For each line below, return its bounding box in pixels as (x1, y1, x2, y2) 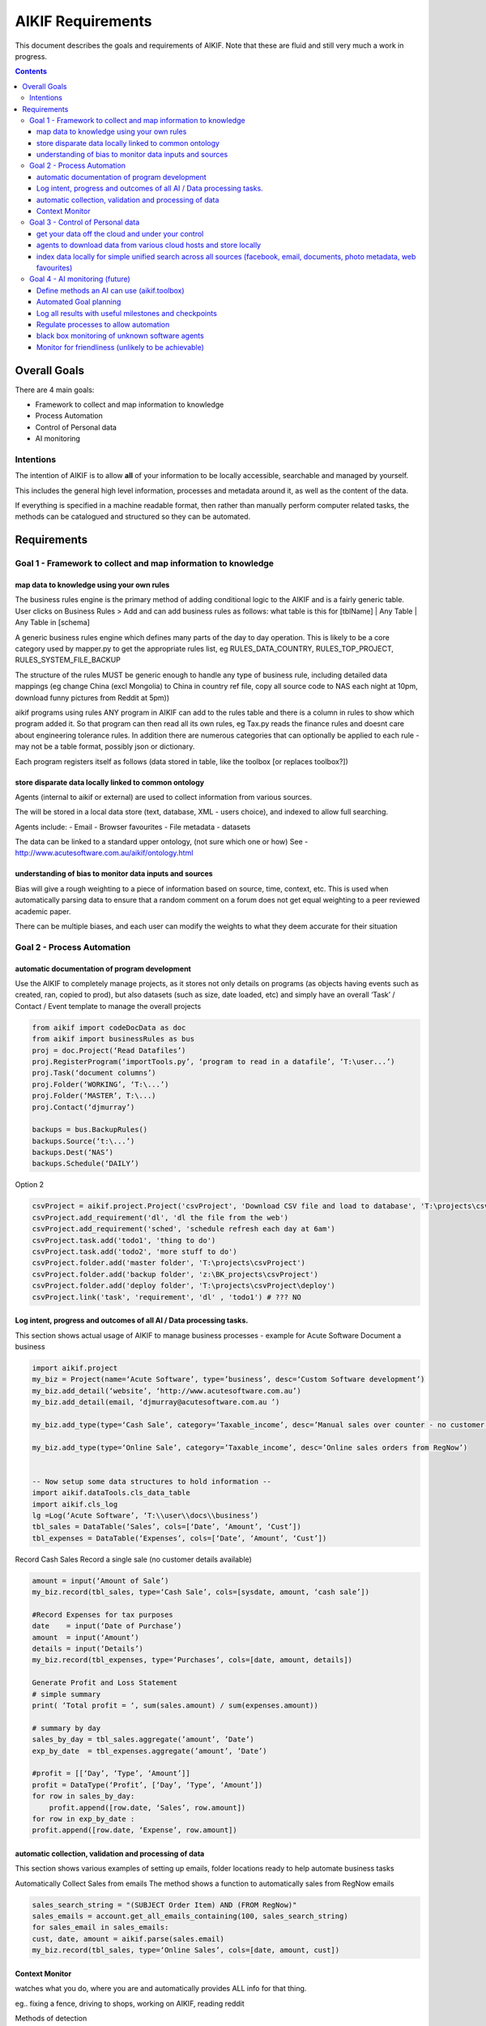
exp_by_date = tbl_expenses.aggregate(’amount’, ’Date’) (32, 1746, 267, 1755)
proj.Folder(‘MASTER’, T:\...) (32, 1091, 157, 1101)
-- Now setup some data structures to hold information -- (32, 1477, 271, 1486)
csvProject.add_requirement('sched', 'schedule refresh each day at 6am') (32, 1225, 336, 1233)
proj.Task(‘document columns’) (32, 1068, 157, 1078)
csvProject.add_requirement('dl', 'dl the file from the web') (32, 1212, 289, 1222)
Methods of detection (15, 2014, 87, 2024)
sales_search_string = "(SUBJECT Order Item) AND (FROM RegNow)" (32, 1900, 297, 1909)
